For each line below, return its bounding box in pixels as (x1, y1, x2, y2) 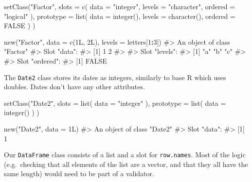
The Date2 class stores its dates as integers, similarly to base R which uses (4, 72, 226, 82)
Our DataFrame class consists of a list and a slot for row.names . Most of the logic (4, 149, 246, 160)
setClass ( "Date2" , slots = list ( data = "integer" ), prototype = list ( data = (4, 98, 226, 108)
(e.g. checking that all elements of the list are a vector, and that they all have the (4, 159, 248, 169)
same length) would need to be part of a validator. (4, 168, 154, 179)
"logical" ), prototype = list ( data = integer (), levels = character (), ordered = (4, 11, 235, 21)
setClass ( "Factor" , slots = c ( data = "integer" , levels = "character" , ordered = (4, 1, 235, 11)
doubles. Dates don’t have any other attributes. (4, 82, 145, 92)
